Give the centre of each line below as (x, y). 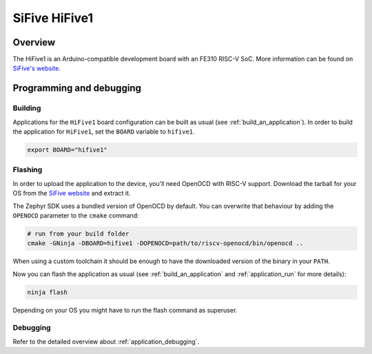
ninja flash (48, 292)
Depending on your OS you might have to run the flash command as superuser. (125, 310)
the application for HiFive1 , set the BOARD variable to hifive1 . (104, 132)
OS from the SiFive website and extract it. (72, 194)
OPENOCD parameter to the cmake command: (76, 215)
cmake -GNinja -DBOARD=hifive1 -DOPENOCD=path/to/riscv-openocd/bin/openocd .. (165, 243)
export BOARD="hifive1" (68, 149)
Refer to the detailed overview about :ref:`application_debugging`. (106, 342)
